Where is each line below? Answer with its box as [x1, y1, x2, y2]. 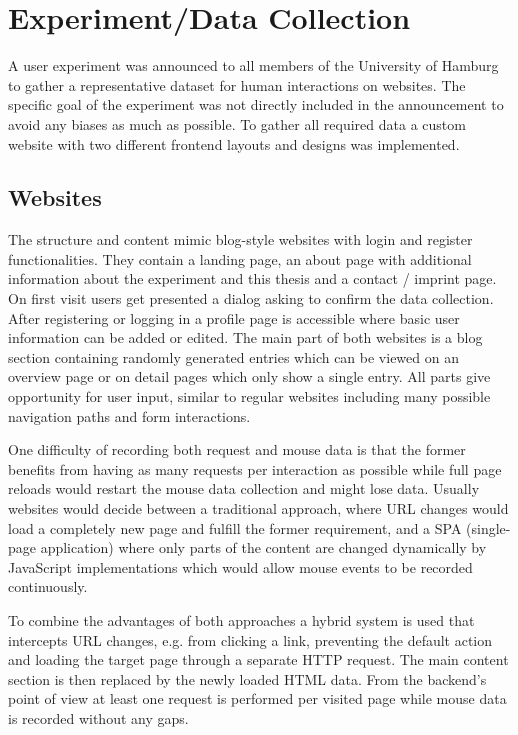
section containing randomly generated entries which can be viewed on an [8, 346, 459, 367]
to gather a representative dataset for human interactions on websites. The [8, 74, 466, 95]
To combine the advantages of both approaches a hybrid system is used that [8, 609, 475, 630]
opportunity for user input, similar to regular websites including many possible [8, 386, 491, 407]
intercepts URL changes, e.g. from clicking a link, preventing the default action [8, 629, 493, 650]
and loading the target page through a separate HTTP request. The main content [8, 649, 509, 670]
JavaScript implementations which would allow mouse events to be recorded [8, 556, 473, 577]
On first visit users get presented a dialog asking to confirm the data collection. [8, 288, 494, 309]
